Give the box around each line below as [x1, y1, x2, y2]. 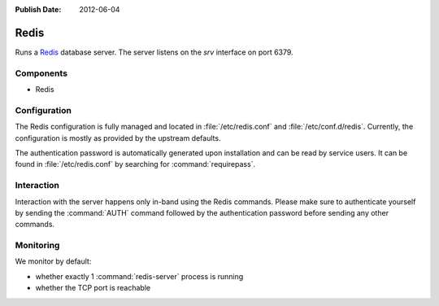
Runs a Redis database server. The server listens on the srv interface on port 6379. [15, 47, 293, 57]
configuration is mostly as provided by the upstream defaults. [15, 133, 221, 142]
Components [15, 68, 68, 79]
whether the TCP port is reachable [35, 283, 150, 293]
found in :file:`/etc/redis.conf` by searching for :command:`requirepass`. [15, 160, 256, 169]
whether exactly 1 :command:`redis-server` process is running [35, 271, 244, 281]
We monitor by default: [15, 256, 92, 266]
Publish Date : [15, 5, 62, 14]
